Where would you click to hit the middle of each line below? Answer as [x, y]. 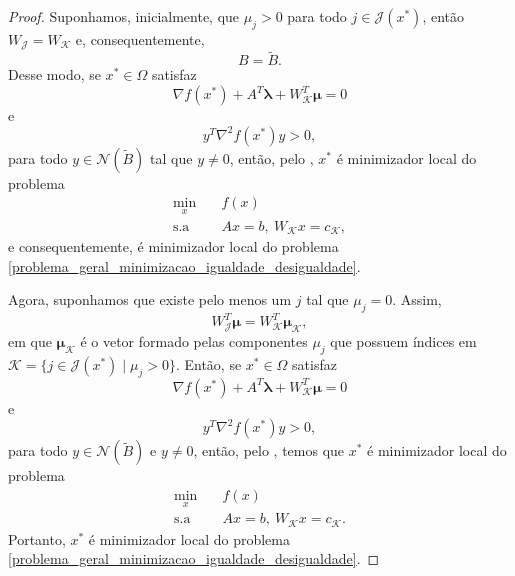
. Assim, [417, 299]
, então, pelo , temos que [269, 450]
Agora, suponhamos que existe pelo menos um [150, 299]
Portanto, [37, 538]
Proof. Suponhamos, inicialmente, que [124, 16]
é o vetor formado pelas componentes [194, 341]
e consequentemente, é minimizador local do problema [173, 245]
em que [30, 341]
